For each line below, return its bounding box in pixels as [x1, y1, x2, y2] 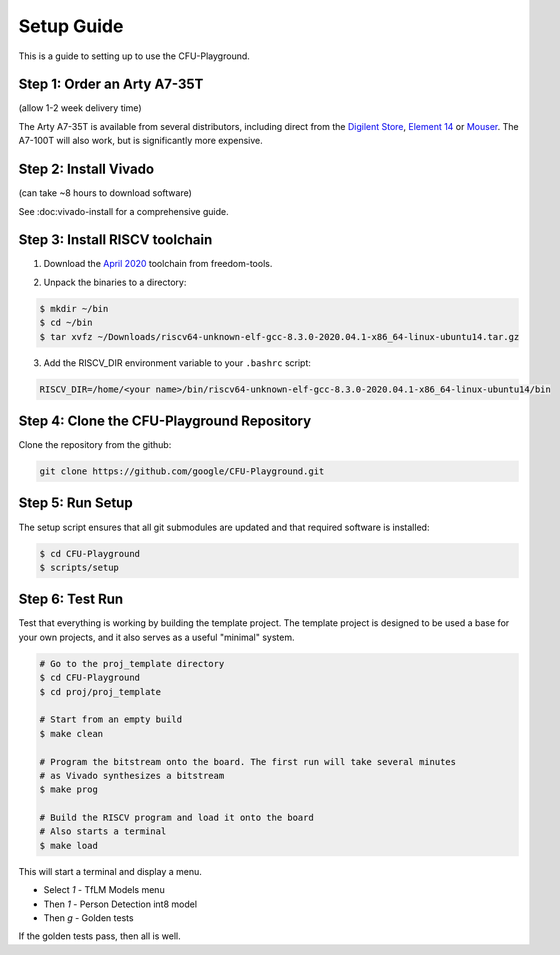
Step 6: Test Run [18, 591, 124, 608]
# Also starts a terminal [39, 826, 167, 837]
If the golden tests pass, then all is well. [18, 930, 181, 942]
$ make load [39, 840, 99, 851]
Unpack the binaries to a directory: [43, 276, 187, 288]
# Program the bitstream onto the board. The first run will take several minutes [39, 756, 457, 767]
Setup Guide [18, 15, 124, 37]
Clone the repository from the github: [18, 439, 172, 451]
